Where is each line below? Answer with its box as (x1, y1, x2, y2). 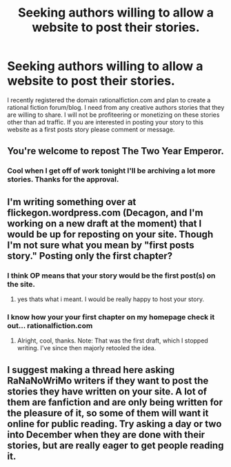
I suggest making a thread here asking (7, 364, 175, 376)
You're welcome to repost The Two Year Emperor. (7, 145, 224, 157)
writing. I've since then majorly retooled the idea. (17, 344, 157, 352)
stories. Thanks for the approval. (7, 175, 119, 184)
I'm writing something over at (7, 196, 137, 208)
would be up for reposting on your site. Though (7, 228, 214, 240)
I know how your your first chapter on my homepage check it (7, 312, 215, 322)
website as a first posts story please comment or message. (7, 125, 175, 133)
